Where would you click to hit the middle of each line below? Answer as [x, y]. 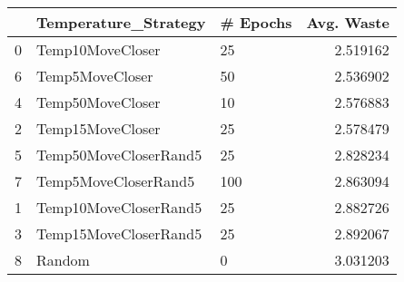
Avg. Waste [348, 22]
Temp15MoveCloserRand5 [119, 233]
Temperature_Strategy [121, 22]
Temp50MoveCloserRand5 [119, 155]
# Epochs [256, 22]
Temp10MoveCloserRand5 [119, 207]
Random [63, 260]
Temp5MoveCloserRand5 [116, 181]
